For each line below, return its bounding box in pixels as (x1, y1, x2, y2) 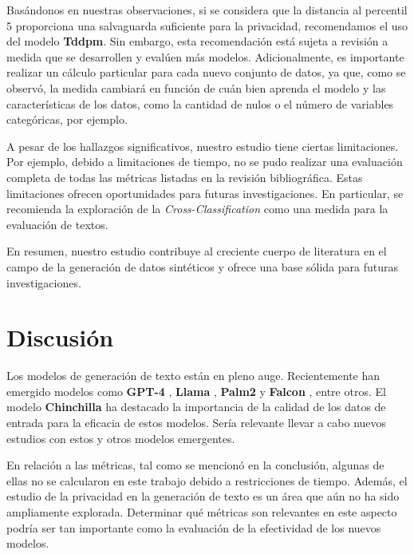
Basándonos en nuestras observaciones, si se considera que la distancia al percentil (6, 2, 408, 18)
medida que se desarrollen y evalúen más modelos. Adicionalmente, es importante (6, 48, 404, 65)
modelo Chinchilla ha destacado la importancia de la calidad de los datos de (6, 398, 386, 415)
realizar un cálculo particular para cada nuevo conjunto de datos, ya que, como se (6, 64, 406, 81)
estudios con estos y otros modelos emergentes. (6, 429, 235, 446)
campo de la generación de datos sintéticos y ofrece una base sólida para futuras (6, 258, 398, 275)
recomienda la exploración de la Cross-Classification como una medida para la (6, 200, 388, 217)
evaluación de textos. (6, 216, 108, 232)
